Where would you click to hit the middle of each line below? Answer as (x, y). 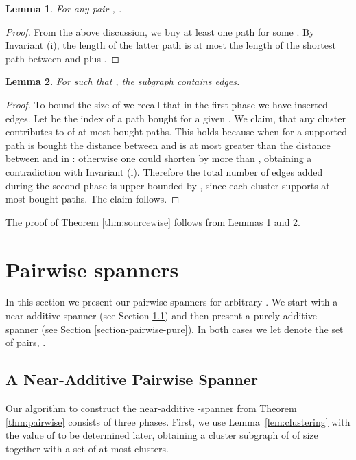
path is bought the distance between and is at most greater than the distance (168, 145)
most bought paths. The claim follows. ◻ (93, 199)
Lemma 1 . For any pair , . (64, 8)
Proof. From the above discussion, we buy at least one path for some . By (160, 31)
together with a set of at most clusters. (87, 448)
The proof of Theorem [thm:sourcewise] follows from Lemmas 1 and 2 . (153, 221)
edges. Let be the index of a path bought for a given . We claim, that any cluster (176, 118)
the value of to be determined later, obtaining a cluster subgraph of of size (162, 435)
